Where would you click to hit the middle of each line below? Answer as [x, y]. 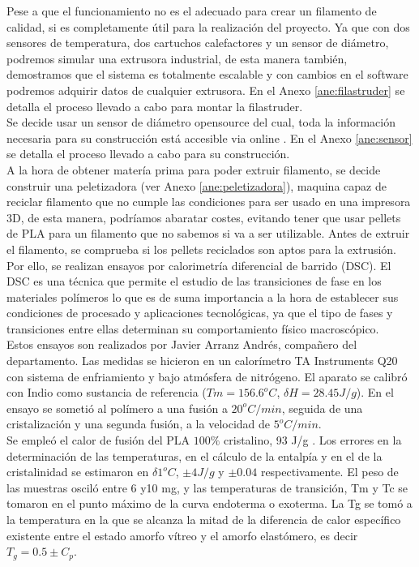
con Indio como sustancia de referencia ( [107, 392]
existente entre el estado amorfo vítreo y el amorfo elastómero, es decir [182, 535]
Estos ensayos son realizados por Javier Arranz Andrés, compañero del [182, 344]
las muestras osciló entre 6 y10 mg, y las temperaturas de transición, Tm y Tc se [207, 487]
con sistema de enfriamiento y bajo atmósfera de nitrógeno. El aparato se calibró [207, 376]
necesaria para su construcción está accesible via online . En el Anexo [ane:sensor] [209, 137]
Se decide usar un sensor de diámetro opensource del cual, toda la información [201, 122]
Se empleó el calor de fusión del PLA [98, 440]
